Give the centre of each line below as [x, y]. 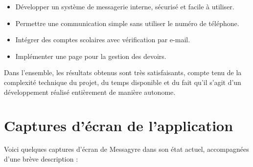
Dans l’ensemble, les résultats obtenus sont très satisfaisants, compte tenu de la [123, 72]
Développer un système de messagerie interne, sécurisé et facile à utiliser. [125, 6]
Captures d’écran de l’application [119, 125]
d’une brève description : [41, 158]
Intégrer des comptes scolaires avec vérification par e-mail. [103, 40]
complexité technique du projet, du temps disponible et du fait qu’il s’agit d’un [123, 82]
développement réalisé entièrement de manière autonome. [90, 92]
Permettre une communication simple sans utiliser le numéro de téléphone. [127, 23]
